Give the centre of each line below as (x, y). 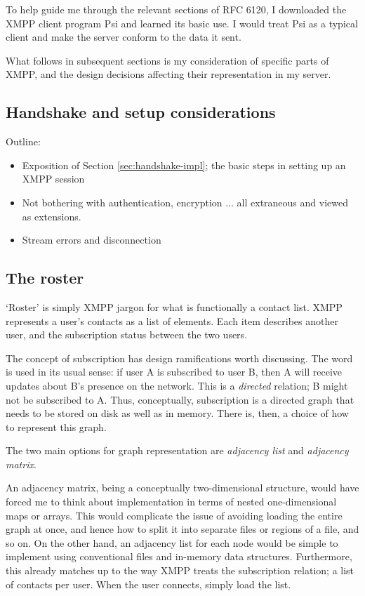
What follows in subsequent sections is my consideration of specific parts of (167, 60)
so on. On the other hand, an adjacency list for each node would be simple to (172, 542)
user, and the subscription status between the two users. (127, 335)
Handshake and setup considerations (141, 112)
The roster (45, 278)
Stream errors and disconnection (92, 240)
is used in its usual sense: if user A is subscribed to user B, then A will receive (174, 372)
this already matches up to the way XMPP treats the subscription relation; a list (180, 570)
